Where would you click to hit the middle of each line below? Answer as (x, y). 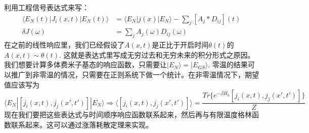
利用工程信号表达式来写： (47, 7)
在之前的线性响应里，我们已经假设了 (64, 45)
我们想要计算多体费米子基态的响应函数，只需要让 (85, 64)
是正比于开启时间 (180, 45)
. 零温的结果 (228, 64)
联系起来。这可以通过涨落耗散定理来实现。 (82, 124)
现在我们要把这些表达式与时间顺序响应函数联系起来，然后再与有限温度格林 (128, 115)
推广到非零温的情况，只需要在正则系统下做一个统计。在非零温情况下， (128, 75)
